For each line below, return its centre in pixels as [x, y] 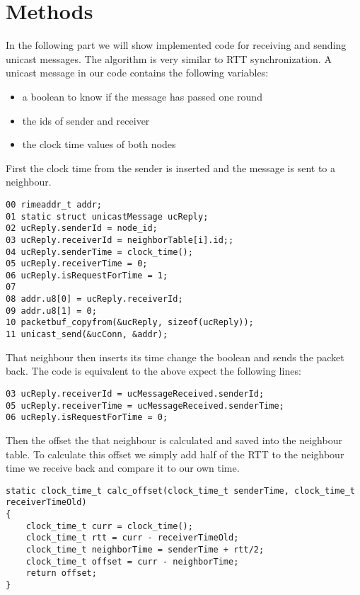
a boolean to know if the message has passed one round [142, 96]
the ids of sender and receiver [86, 120]
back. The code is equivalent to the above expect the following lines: [153, 371]
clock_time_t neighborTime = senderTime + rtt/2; [145, 549]
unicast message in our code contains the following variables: [137, 73]
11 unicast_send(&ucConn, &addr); [87, 335]
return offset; [61, 573]
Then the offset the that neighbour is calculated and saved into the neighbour [174, 440]
